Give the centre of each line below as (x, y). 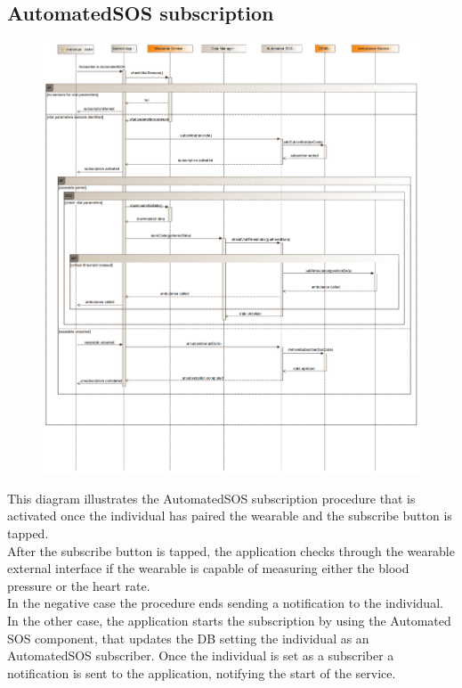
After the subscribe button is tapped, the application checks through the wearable (231, 550)
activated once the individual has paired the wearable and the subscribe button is (230, 516)
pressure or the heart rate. (79, 585)
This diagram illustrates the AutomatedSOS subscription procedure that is (211, 498)
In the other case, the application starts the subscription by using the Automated (229, 620)
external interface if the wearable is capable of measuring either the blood (208, 568)
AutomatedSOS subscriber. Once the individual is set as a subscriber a (201, 655)
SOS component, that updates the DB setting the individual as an (188, 638)
